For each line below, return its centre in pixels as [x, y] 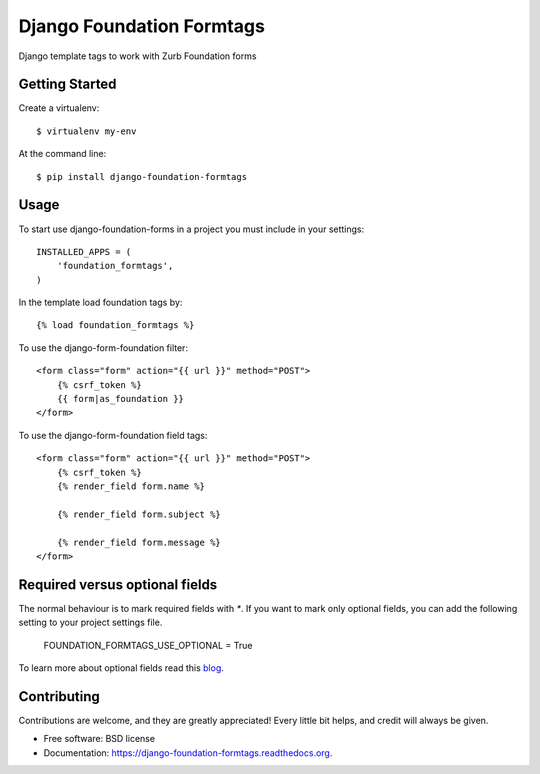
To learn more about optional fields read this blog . [121, 668]
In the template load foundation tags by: [100, 302]
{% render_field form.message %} [139, 542]
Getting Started [67, 84]
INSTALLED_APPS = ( [84, 251]
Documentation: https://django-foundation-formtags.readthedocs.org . [188, 752]
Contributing [59, 696]
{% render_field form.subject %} [139, 514]
